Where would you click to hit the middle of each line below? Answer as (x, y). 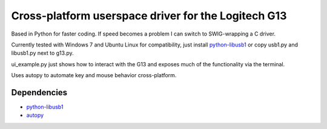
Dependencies (39, 93)
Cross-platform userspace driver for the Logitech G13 (149, 16)
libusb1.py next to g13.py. (42, 53)
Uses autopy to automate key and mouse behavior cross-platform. (94, 75)
